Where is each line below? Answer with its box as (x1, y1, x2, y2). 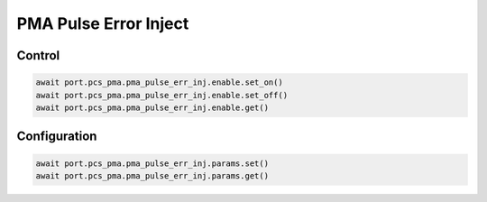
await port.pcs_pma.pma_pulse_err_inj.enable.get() (35, 102, 270, 113)
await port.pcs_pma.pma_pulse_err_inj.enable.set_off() (35, 90, 289, 100)
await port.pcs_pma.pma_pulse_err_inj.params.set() (35, 158, 270, 169)
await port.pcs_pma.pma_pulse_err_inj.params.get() (35, 170, 270, 180)
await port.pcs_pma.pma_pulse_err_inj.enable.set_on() (35, 78, 283, 87)
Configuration (16, 129, 97, 144)
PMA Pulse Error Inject (16, 14, 189, 33)
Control (16, 48, 60, 63)
